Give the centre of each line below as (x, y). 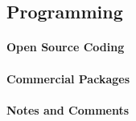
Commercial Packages (68, 78)
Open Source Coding (66, 47)
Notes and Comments (68, 109)
